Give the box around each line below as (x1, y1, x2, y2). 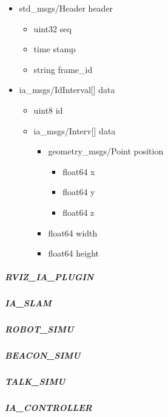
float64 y (62, 185, 95, 198)
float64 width (48, 226, 98, 239)
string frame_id (33, 63, 93, 75)
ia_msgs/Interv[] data (33, 124, 116, 137)
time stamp (33, 43, 76, 55)
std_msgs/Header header (19, 2, 113, 14)
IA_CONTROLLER (5, 401, 92, 414)
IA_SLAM (5, 297, 52, 309)
